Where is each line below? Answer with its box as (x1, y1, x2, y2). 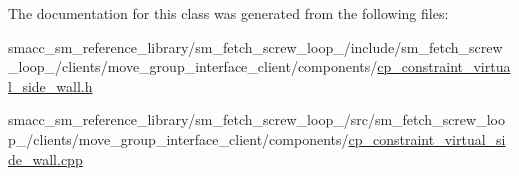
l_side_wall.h (8, 75, 93, 96)
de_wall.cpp (8, 148, 83, 169)
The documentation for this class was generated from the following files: (8, 3, 449, 23)
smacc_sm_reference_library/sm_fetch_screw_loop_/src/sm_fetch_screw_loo (8, 109, 505, 130)
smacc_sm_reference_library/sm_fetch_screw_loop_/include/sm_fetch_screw (8, 36, 503, 57)
